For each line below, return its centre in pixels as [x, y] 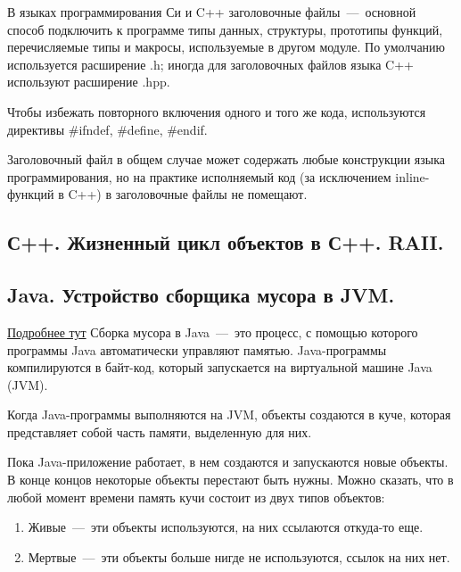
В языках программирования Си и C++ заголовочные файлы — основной [212, 12]
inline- [412, 176]
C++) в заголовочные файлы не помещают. [188, 194]
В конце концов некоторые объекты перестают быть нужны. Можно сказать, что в [230, 480]
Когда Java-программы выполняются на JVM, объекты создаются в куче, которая [229, 414]
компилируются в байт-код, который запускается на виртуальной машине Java [220, 367]
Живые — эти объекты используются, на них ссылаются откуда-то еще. [226, 527]
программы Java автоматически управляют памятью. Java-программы [197, 349]
